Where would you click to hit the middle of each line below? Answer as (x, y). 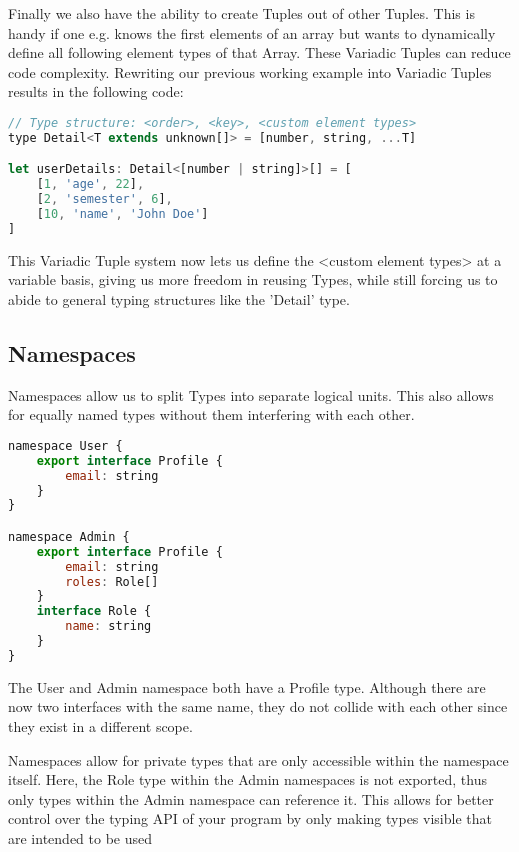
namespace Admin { (69, 536)
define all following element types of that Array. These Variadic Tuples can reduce (259, 52)
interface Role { (94, 611)
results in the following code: (96, 91)
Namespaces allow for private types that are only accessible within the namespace (258, 759)
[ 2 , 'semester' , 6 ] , (104, 199)
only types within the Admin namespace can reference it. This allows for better (251, 798)
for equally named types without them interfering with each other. (211, 414)
